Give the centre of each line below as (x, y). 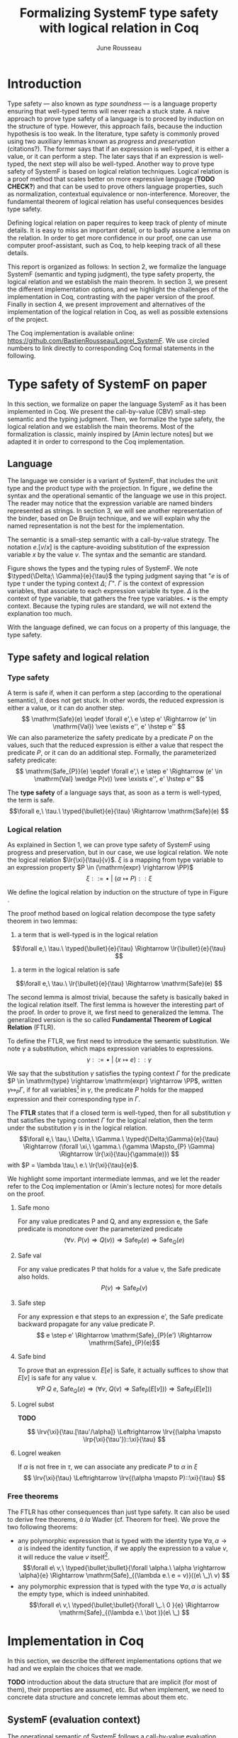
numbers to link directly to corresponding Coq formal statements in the (111, 348)
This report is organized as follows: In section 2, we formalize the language (117, 267)
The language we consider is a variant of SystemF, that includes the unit (113, 481)
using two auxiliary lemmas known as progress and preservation (102, 141)
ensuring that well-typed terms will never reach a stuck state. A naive (109, 111)
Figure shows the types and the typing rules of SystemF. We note (103, 568)
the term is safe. (31, 800)
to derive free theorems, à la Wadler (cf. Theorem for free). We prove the (114, 1519)
